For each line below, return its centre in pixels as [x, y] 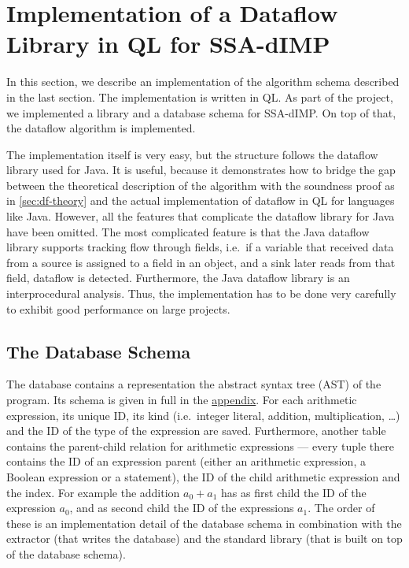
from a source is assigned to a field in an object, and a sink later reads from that [201, 262]
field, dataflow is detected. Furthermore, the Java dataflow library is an [178, 278]
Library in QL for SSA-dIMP [168, 44]
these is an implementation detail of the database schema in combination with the [204, 523]
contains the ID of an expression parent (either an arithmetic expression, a [186, 461]
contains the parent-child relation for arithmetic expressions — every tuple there [200, 445]
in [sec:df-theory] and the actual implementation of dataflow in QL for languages [201, 200]
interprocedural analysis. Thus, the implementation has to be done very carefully [201, 293]
